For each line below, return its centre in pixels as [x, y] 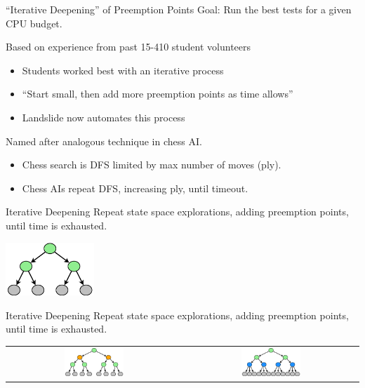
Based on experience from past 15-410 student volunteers [128, 47]
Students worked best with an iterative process [123, 70]
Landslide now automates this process [104, 117]
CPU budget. [34, 23]
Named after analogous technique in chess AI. [104, 141]
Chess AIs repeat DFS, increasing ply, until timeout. [135, 188]
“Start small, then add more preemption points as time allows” [158, 94]
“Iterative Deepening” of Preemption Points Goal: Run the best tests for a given [179, 9]
